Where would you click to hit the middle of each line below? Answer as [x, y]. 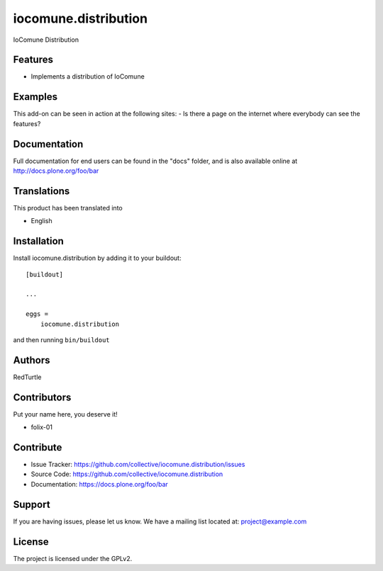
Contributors [42, 397]
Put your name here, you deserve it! [65, 414]
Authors [32, 360]
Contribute [38, 447]
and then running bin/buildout [61, 339]
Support [32, 504]
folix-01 [42, 427]
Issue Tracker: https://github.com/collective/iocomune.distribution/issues [138, 465]
